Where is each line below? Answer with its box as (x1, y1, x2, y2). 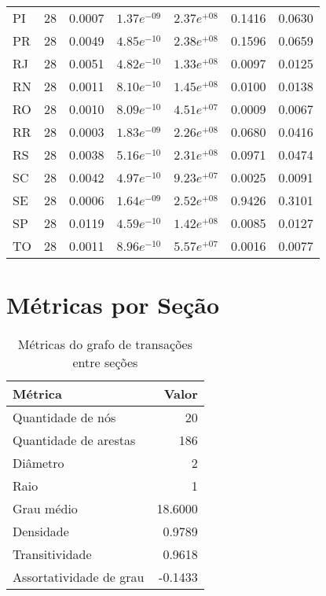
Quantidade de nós (13, 408, 116, 427)
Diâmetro (13, 454, 64, 473)
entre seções (72, 353, 138, 372)
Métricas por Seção (6, 289, 220, 321)
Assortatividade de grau (13, 568, 145, 587)
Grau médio (13, 499, 78, 518)
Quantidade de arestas (13, 431, 136, 450)
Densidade (13, 522, 69, 541)
